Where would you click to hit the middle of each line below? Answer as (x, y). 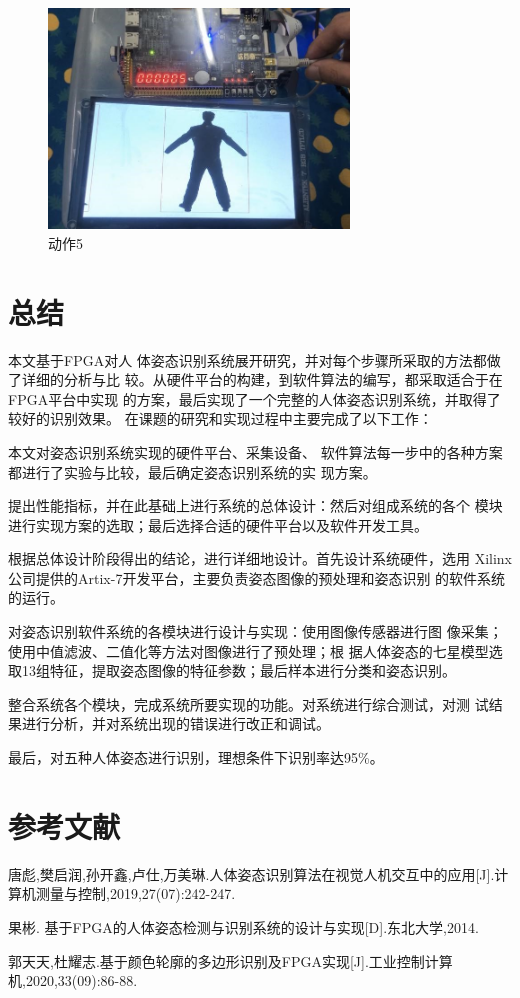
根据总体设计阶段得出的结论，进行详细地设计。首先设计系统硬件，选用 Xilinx (260, 558)
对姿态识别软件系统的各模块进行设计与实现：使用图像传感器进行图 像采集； (255, 631)
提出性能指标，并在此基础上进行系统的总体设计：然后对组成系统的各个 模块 (255, 505)
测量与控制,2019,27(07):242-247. (135, 893)
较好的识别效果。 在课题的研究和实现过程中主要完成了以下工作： (220, 418)
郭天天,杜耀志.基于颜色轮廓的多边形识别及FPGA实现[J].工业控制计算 (230, 960)
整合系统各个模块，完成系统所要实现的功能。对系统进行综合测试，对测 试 (248, 703)
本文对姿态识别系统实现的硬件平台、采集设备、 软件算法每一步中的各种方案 (255, 451)
